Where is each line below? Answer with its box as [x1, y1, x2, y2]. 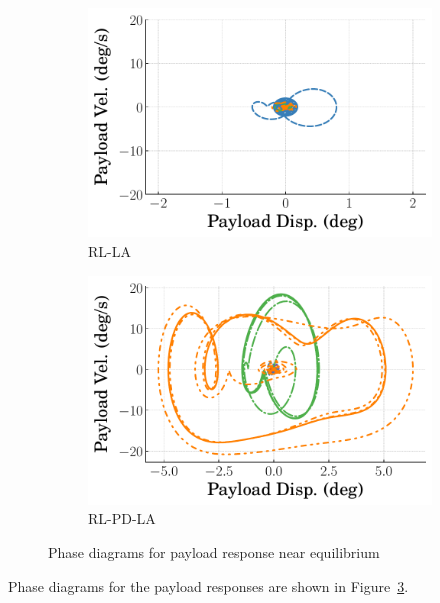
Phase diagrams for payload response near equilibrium [48, 542, 380, 563]
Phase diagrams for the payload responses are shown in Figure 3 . [8, 575, 409, 596]
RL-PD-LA [88, 508, 156, 529]
